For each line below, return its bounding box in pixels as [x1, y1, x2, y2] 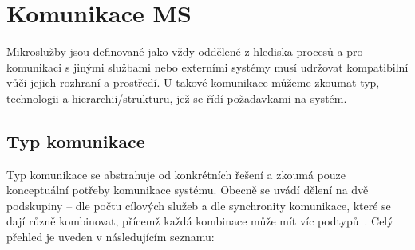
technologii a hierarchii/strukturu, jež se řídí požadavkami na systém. [6, 89, 347, 106]
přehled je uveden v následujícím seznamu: [6, 229, 215, 245]
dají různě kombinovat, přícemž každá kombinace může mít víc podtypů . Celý [6, 213, 393, 229]
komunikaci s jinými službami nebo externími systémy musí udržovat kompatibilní [6, 58, 409, 75]
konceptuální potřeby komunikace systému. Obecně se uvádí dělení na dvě [6, 182, 369, 198]
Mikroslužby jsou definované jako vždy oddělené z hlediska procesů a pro [6, 43, 363, 60]
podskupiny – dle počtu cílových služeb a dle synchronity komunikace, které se [6, 197, 391, 213]
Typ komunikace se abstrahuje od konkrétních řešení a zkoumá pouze [6, 166, 346, 182]
